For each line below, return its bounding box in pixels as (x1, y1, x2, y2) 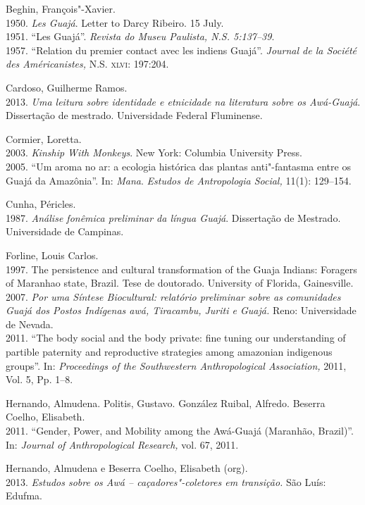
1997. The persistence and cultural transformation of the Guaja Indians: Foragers (6, 261, 357, 276)
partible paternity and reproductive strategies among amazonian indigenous (6, 344, 333, 359)
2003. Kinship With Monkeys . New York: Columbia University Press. (6, 145, 302, 160)
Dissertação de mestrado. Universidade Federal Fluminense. (6, 108, 263, 123)
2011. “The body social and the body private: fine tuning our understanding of (6, 330, 346, 345)
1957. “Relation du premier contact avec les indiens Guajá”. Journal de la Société (6, 42, 357, 57)
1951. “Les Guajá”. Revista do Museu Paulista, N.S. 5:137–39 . (6, 29, 275, 44)
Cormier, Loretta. (6, 131, 82, 146)
